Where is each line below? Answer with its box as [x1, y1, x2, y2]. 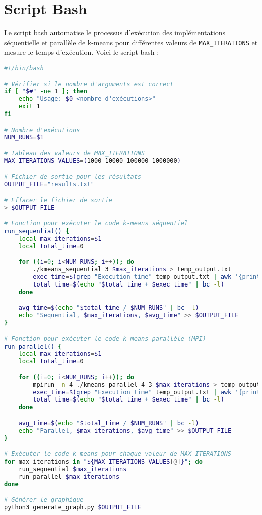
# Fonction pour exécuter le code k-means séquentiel [4, 220, 188, 227]
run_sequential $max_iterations [18, 465, 127, 473]
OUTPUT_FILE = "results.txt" [4, 181, 94, 188]
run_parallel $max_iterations [18, 473, 120, 480]
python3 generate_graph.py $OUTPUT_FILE [4, 504, 142, 511]
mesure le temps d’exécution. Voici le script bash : [4, 47, 159, 58]
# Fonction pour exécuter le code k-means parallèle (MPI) [4, 335, 206, 342]
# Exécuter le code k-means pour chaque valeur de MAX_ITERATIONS [4, 450, 232, 458]
